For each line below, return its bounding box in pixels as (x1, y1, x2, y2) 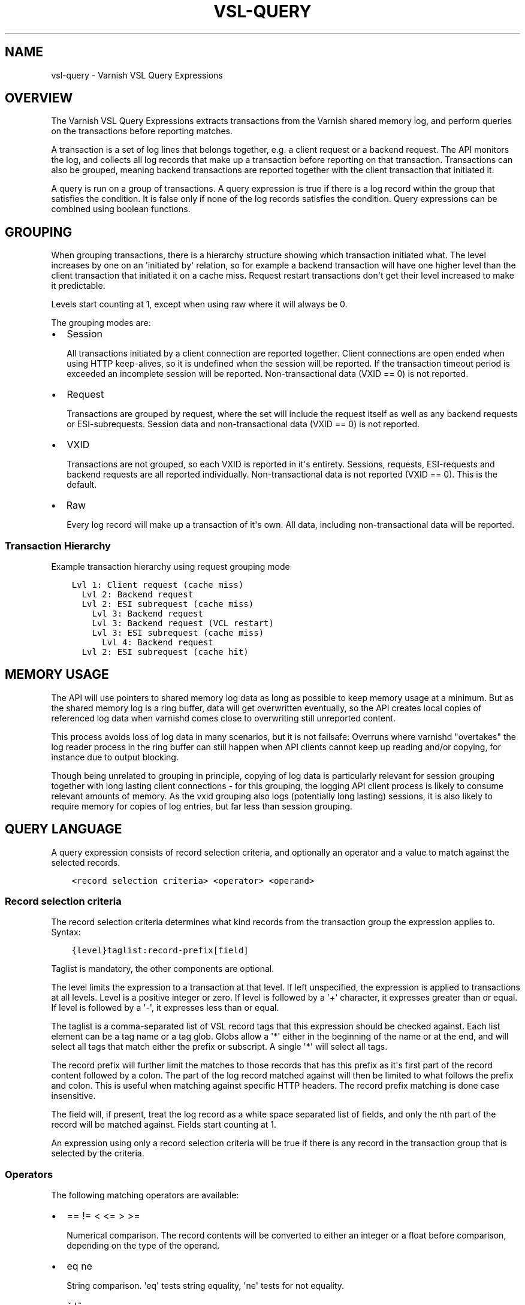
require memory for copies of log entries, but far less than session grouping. (51, 800, 352, 811)
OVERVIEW (5, 90, 73, 106)
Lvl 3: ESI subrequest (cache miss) (92, 628, 264, 638)
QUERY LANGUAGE (5, 821, 122, 837)
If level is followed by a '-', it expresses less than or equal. (51, 1002, 279, 1013)
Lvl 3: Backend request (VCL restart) (92, 618, 274, 629)
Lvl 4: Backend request (102, 638, 213, 648)
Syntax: (51, 927, 81, 938)
